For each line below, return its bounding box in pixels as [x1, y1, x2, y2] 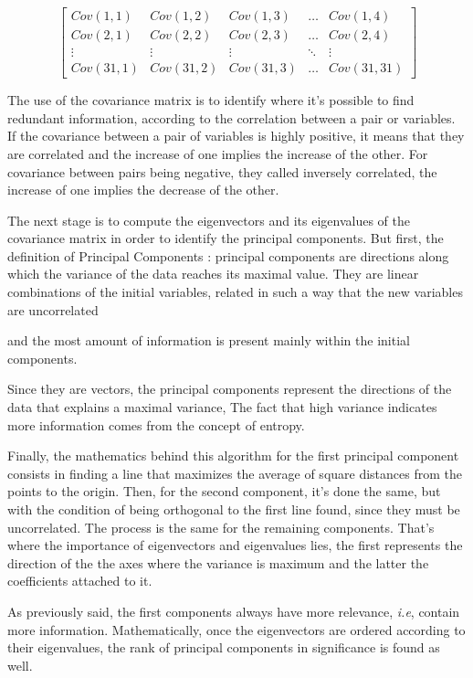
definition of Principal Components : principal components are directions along [7, 246, 449, 265]
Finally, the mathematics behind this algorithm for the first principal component [7, 446, 459, 465]
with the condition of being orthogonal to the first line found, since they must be [7, 500, 460, 518]
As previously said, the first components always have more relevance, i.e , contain [7, 601, 460, 620]
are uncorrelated [7, 300, 99, 319]
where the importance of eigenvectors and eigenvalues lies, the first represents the [7, 535, 463, 555]
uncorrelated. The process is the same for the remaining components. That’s [7, 517, 435, 536]
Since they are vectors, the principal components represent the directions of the [7, 379, 452, 398]
